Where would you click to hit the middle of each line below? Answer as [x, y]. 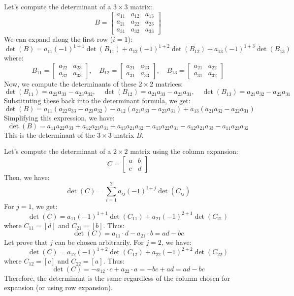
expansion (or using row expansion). [58, 287]
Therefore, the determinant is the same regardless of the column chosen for [117, 278]
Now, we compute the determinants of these [70, 83]
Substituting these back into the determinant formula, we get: [97, 101]
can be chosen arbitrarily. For [99, 242]
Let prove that [26, 242]
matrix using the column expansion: [184, 151]
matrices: [169, 83]
